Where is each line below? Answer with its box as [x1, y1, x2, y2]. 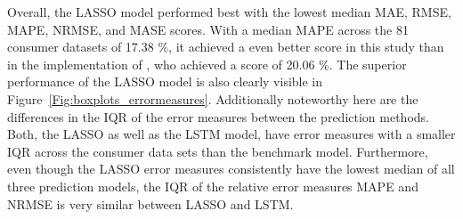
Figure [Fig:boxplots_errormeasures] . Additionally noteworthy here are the [7, 89, 418, 108]
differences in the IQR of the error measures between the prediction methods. [7, 107, 429, 126]
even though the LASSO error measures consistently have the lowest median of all [7, 159, 455, 178]
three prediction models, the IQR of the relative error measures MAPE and [7, 176, 418, 195]
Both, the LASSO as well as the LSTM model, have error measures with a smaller [7, 125, 456, 143]
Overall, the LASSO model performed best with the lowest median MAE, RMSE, [7, 3, 451, 20]
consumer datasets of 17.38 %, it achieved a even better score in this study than [7, 37, 444, 56]
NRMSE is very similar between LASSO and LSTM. [7, 194, 294, 213]
